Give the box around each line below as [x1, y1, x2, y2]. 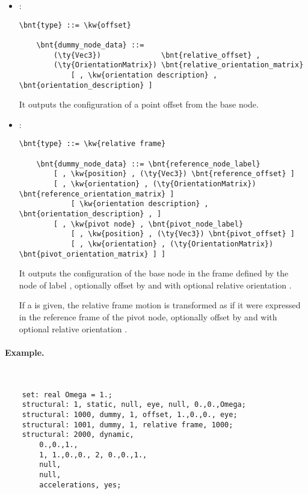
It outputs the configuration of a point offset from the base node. [19, 98, 259, 111]
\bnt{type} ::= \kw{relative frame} [19, 139, 166, 148]
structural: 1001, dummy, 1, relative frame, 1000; [22, 420, 233, 429]
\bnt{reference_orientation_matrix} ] [19, 189, 174, 198]
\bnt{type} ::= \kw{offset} [19, 20, 131, 29]
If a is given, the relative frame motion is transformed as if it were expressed [19, 299, 301, 311]
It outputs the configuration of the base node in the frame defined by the [19, 267, 289, 279]
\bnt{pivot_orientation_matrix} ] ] [19, 249, 166, 258]
